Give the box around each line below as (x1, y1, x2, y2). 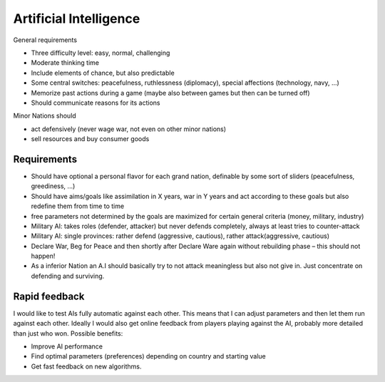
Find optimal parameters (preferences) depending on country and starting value (31, 352, 267, 361)
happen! (31, 252, 56, 260)
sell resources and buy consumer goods (31, 135, 150, 143)
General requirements (13, 36, 78, 44)
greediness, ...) (31, 182, 76, 190)
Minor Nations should (13, 111, 76, 120)
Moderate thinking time (31, 58, 100, 67)
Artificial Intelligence (13, 11, 140, 26)
